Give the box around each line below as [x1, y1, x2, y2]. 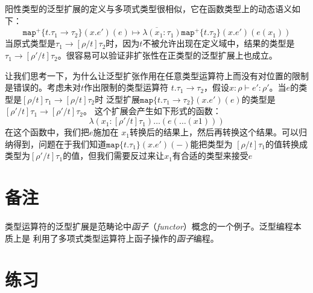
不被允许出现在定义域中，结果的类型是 [142, 37, 295, 50]
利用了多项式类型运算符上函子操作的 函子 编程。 [33, 231, 219, 244]
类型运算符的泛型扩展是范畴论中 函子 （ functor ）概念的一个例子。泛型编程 [5, 219, 293, 232]
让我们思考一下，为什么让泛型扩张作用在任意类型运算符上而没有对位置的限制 [5, 69, 309, 82]
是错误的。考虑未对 [5, 81, 81, 94]
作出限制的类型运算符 [84, 81, 169, 94]
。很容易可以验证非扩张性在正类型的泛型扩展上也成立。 [57, 49, 277, 62]
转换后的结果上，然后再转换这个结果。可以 [129, 126, 299, 138]
